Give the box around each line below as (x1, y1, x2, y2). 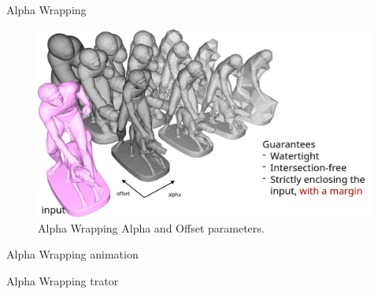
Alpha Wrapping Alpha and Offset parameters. (38, 219, 265, 236)
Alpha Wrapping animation (6, 246, 139, 262)
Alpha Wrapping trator (6, 272, 119, 288)
